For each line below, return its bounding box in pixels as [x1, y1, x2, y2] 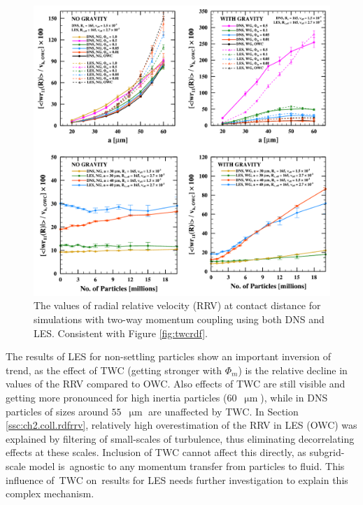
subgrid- [309, 445, 345, 460]
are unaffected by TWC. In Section [148, 404, 299, 418]
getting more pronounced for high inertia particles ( [6, 390, 227, 405]
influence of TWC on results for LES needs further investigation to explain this [6, 472, 348, 487]
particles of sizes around [6, 404, 108, 418]
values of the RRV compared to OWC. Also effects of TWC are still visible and [6, 376, 346, 391]
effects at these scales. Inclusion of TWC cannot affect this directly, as [6, 445, 306, 460]
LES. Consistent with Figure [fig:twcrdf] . [34, 325, 208, 340]
